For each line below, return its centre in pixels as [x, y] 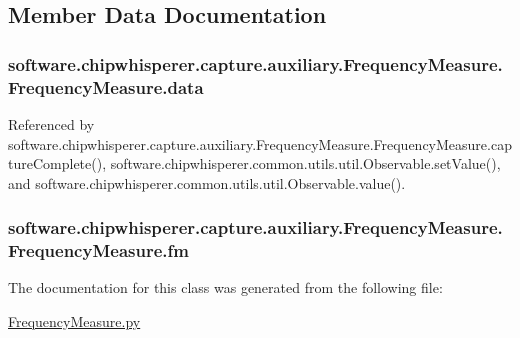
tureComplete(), [57, 163]
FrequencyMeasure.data [106, 86]
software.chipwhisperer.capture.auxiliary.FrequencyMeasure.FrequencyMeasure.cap [260, 143]
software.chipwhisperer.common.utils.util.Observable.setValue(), [305, 163]
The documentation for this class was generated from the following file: [225, 287]
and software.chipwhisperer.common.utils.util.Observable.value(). [207, 182]
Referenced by [51, 123]
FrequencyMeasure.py [74, 321]
